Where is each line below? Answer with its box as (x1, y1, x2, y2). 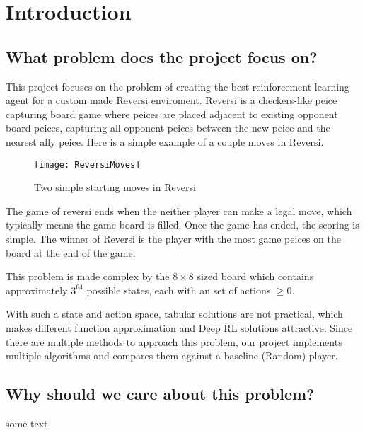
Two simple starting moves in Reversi (34, 180, 196, 195)
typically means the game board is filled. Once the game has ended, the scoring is (6, 217, 359, 232)
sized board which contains (197, 269, 314, 284)
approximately (6, 282, 68, 297)
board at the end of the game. (6, 245, 136, 260)
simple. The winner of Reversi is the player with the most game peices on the (6, 231, 341, 246)
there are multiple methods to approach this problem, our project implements (6, 334, 342, 349)
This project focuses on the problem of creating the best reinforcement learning (6, 79, 349, 93)
